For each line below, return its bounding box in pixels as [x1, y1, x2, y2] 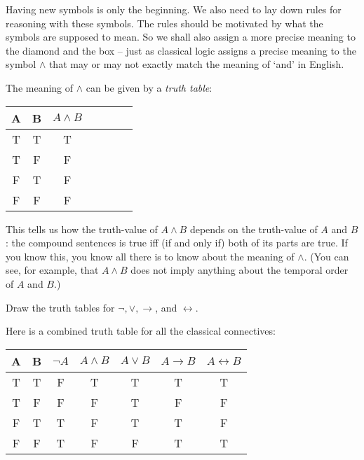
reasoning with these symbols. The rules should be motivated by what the [6, 15, 323, 30]
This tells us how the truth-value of [6, 221, 158, 236]
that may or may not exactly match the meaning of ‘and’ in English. [48, 57, 344, 71]
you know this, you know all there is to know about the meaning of [6, 249, 295, 263]
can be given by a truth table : [86, 80, 213, 95]
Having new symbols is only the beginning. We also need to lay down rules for [6, 2, 342, 16]
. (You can [304, 249, 349, 263]
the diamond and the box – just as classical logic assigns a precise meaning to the [6, 43, 356, 57]
